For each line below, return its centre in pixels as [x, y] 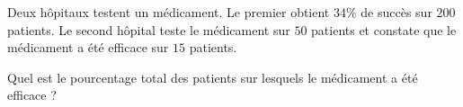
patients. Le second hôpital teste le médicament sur [149, 29]
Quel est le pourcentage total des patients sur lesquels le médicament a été [213, 77]
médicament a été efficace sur [88, 47]
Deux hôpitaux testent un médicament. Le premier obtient [169, 12]
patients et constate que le [384, 29]
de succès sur [396, 12]
